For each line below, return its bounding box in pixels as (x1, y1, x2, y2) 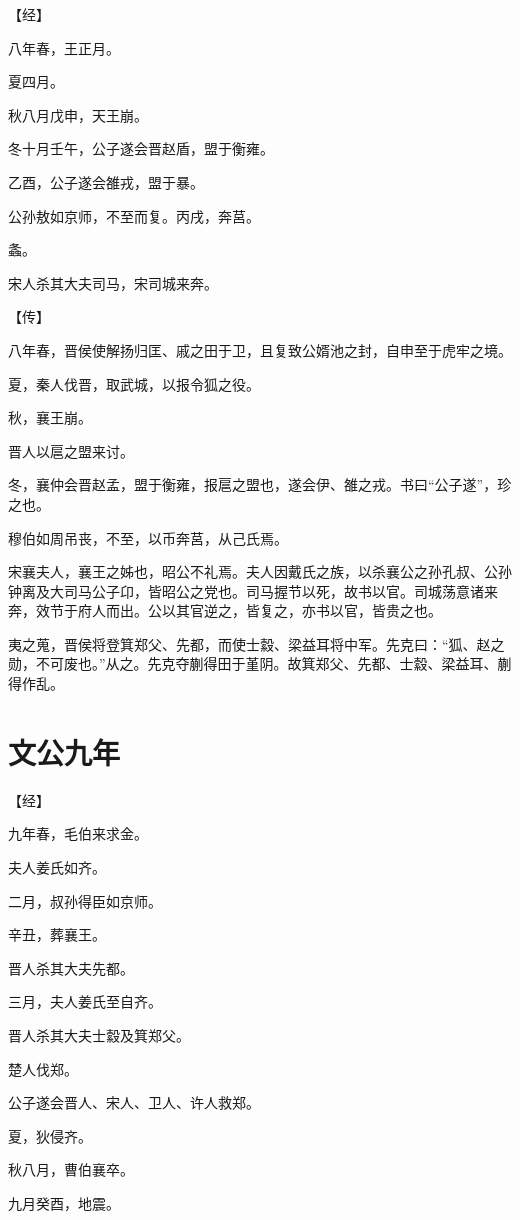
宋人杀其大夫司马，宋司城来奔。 (8, 272, 218, 293)
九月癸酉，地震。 (8, 1192, 120, 1213)
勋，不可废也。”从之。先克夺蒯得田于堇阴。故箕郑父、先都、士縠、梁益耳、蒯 (8, 653, 512, 674)
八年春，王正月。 (8, 37, 120, 58)
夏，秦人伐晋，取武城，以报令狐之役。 (8, 373, 260, 394)
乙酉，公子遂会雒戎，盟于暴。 (8, 171, 204, 192)
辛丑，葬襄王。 (8, 924, 106, 945)
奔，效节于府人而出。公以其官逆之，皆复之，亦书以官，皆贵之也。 (8, 600, 442, 621)
